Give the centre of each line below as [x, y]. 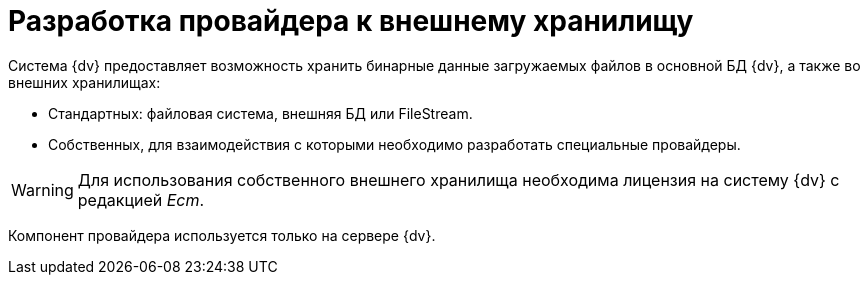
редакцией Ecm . [141, 199]
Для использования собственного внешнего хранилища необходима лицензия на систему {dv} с [458, 179]
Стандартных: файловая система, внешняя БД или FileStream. [260, 113]
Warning [42, 189]
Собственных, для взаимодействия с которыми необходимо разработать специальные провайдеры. [394, 144]
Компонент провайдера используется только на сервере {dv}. [222, 235]
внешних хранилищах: [84, 82]
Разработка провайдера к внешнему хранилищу [351, 21]
